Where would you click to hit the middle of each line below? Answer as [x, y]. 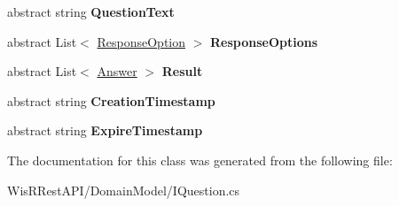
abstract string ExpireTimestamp [105, 130]
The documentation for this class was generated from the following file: [200, 160]
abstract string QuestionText [91, 11]
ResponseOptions [264, 41]
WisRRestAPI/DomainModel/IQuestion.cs [124, 190]
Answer [117, 71]
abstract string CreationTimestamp [111, 100]
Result [182, 71]
